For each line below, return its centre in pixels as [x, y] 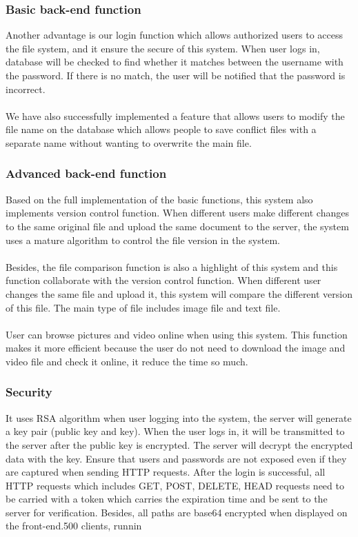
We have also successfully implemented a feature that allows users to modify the [175, 115]
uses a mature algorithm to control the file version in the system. [143, 240]
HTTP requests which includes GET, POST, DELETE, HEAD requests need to [175, 485]
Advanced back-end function [86, 173]
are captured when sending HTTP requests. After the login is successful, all [166, 472]
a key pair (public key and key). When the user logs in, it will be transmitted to [175, 431]
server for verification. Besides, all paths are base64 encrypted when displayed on [177, 512]
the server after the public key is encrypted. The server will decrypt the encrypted [179, 444]
